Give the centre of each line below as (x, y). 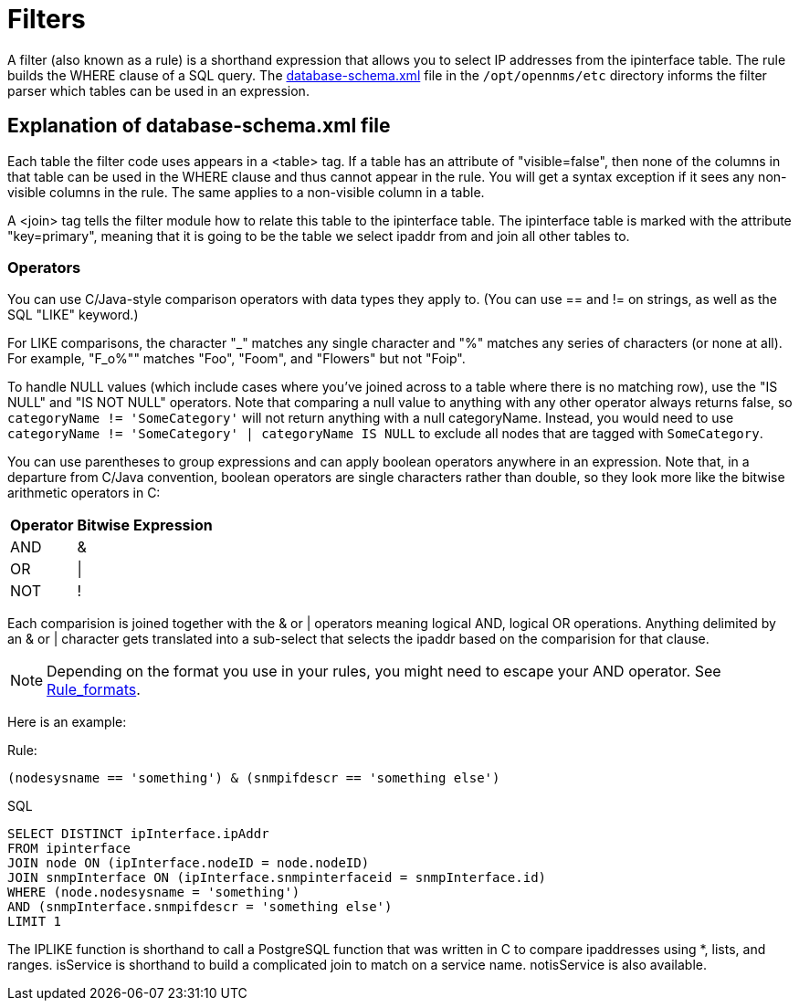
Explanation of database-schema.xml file (199, 126)
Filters (47, 19)
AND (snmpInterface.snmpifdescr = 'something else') (200, 907)
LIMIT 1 (35, 922)
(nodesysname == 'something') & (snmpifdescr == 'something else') (254, 778)
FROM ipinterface (69, 849)
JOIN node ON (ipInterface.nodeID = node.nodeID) (189, 863)
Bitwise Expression (145, 525)
